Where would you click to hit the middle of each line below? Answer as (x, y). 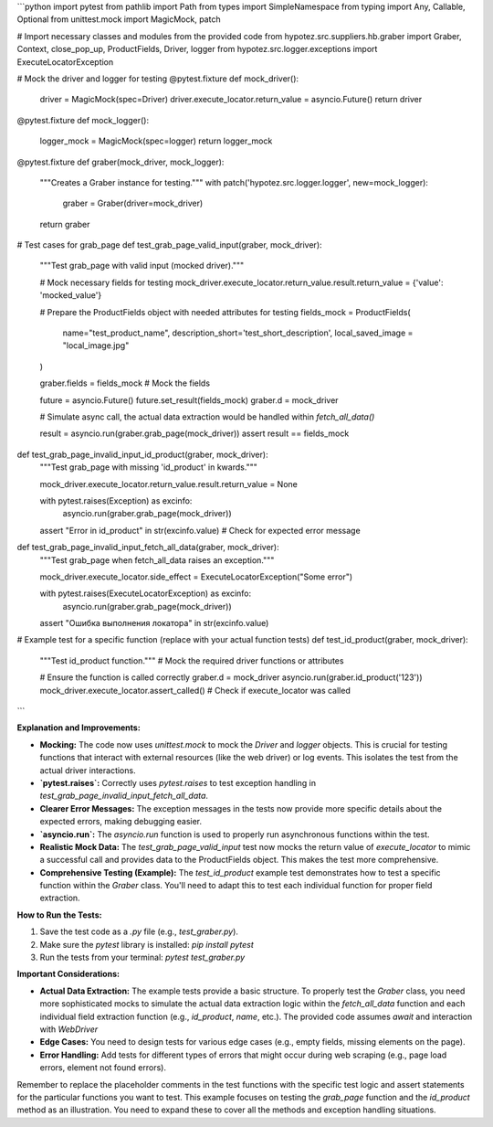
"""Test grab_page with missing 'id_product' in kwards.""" (148, 467)
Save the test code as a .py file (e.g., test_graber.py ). (139, 931)
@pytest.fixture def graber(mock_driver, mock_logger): (121, 162)
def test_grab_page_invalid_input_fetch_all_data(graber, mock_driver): (148, 548)
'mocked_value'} (71, 295)
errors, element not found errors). (103, 1068)
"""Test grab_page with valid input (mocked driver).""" (142, 266)
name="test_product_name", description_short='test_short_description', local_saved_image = (238, 333)
